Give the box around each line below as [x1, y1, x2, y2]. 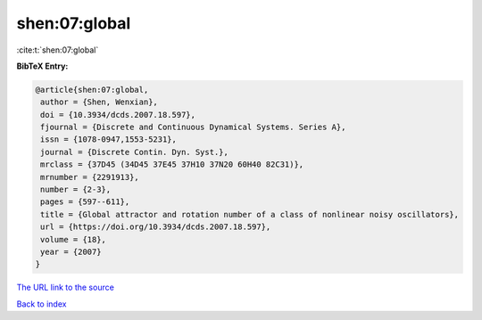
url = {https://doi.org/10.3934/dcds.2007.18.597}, [40, 222, 271, 232]
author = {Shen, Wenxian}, [40, 97, 158, 107]
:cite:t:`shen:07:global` [16, 45, 99, 55]
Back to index [16, 299, 67, 309]
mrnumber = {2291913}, [40, 172, 140, 182]
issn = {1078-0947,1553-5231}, [40, 135, 178, 144]
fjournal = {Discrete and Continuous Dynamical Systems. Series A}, [40, 122, 346, 133]
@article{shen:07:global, [35, 85, 149, 94]
